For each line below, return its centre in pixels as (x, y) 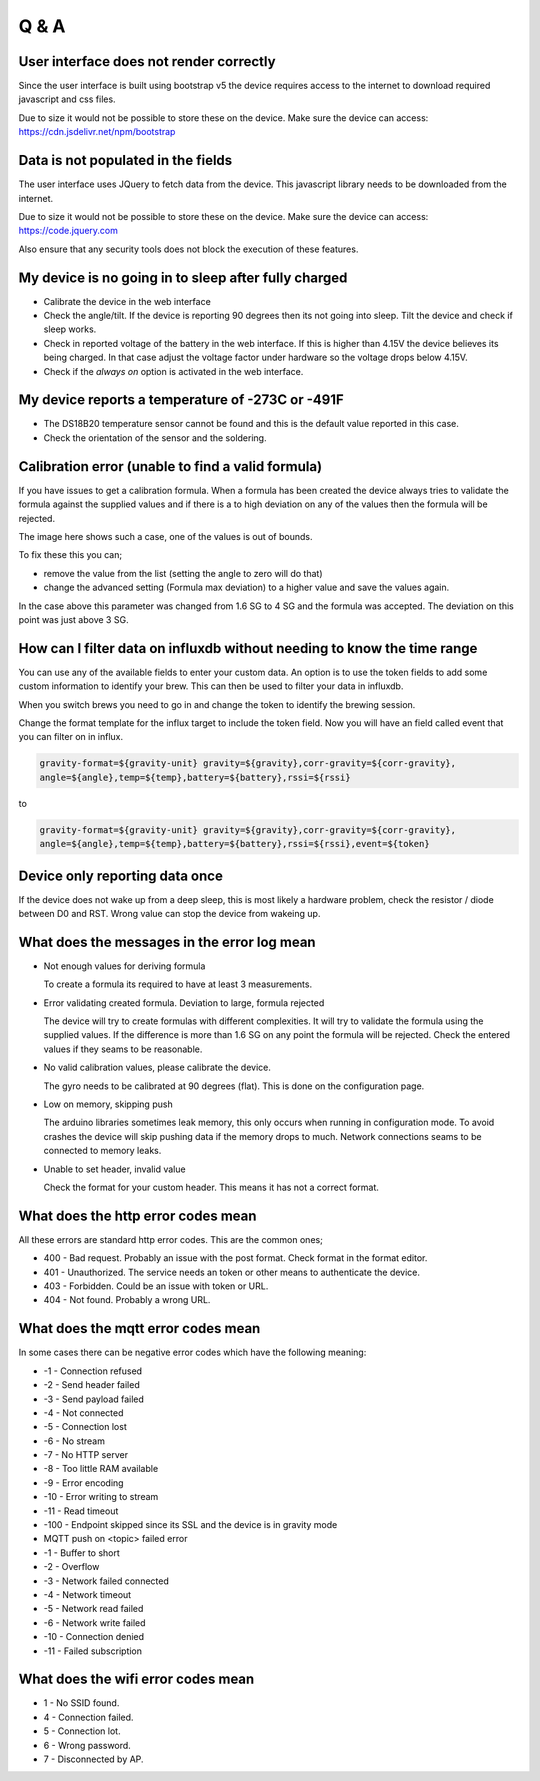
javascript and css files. (67, 99)
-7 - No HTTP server (86, 1455)
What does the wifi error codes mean (136, 1679)
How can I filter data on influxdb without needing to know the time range (248, 648)
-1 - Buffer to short (81, 1552)
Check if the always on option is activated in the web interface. (173, 371)
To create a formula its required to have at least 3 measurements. (178, 984)
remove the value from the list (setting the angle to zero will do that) (183, 573)
